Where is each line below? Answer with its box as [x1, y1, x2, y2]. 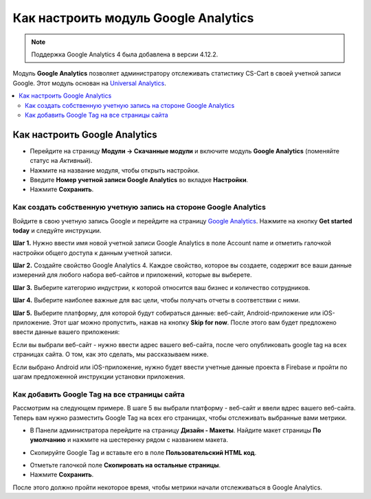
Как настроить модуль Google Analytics [12, 10, 254, 25]
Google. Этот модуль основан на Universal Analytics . [12, 79, 166, 87]
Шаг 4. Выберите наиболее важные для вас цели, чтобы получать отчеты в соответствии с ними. [12, 296, 300, 304]
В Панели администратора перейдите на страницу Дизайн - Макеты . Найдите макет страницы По [30, 426, 322, 434]
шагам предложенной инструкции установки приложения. [12, 372, 185, 381]
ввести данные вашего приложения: [12, 328, 120, 336]
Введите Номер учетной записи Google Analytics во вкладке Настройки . [30, 175, 249, 184]
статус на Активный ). [30, 157, 93, 165]
